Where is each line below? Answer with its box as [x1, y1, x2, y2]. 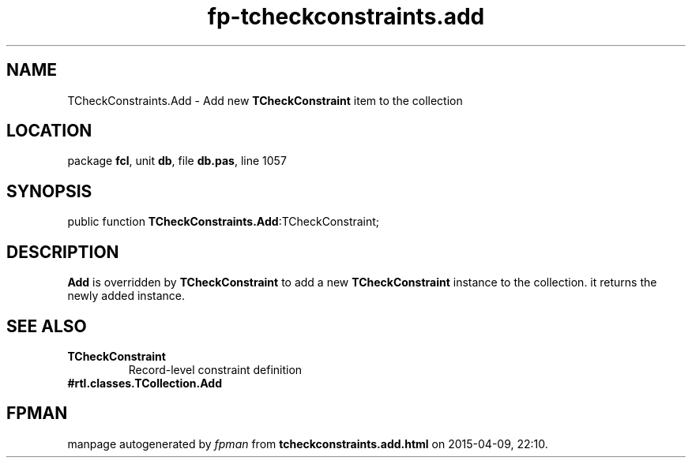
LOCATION [6, 121, 92, 141]
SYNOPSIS [6, 181, 92, 201]
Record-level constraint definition [128, 362, 303, 376]
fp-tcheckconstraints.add [207, 3, 485, 30]
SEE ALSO [6, 316, 87, 336]
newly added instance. [67, 289, 185, 303]
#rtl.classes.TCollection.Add [67, 376, 222, 390]
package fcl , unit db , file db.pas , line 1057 [67, 154, 287, 168]
